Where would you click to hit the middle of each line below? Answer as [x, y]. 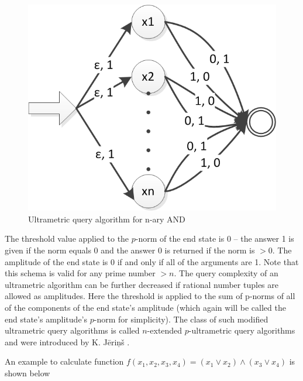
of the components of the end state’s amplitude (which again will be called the [145, 307]
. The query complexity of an [226, 273]
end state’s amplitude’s [46, 319]
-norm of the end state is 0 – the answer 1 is [215, 238]
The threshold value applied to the [67, 238]
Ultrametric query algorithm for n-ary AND [107, 219]
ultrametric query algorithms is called [72, 330]
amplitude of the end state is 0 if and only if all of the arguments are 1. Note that [152, 261]
